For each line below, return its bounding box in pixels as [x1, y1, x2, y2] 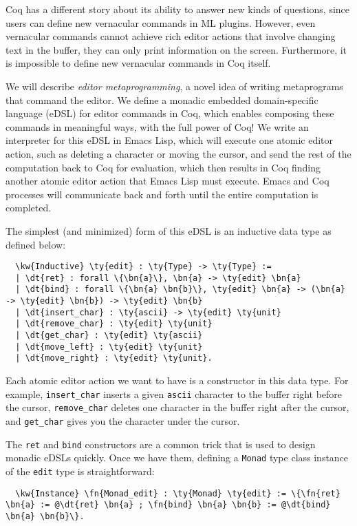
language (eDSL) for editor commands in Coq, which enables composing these [6, 106, 334, 120]
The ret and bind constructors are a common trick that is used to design [6, 436, 316, 451]
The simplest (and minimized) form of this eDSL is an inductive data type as [6, 223, 332, 238]
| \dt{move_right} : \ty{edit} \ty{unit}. [15, 353, 213, 364]
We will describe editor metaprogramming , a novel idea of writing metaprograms [6, 78, 343, 93]
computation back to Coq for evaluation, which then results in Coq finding [6, 160, 321, 174]
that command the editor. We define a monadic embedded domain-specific [6, 92, 318, 107]
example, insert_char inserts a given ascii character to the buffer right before [6, 386, 343, 401]
